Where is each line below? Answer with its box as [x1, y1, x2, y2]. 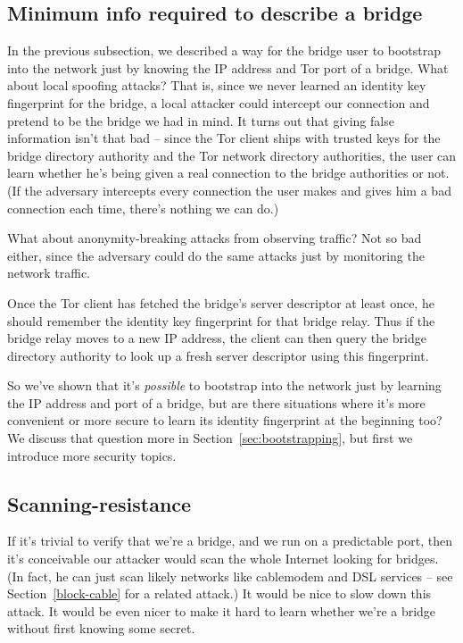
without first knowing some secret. [7, 619, 195, 638]
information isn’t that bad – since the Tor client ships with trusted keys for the [7, 129, 441, 147]
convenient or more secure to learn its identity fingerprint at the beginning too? [7, 411, 442, 430]
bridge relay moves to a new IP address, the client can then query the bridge [7, 329, 426, 347]
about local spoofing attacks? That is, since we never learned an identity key [7, 76, 426, 95]
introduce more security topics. [7, 446, 177, 464]
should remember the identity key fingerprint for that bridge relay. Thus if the [7, 311, 435, 330]
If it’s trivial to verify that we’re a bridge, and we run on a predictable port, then [7, 531, 452, 550]
